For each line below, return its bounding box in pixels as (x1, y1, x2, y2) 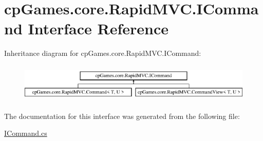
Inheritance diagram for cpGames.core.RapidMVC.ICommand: (4, 48, 201, 58)
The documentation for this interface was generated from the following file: (4, 110, 240, 121)
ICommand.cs (4, 128, 47, 138)
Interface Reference (28, 18, 169, 39)
